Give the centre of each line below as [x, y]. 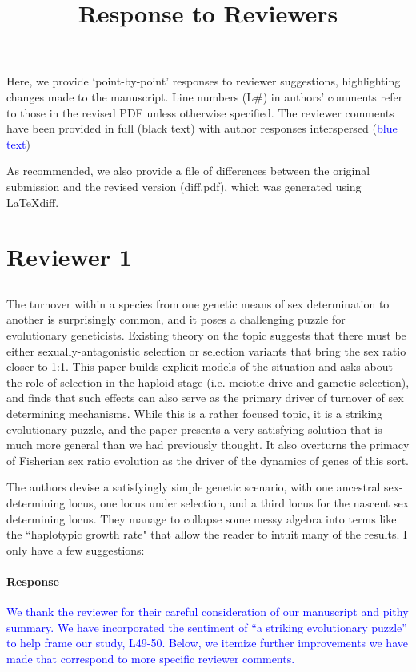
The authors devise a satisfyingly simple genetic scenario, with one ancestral [194, 487]
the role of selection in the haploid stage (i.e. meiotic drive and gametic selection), [208, 382]
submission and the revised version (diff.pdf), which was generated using [184, 186]
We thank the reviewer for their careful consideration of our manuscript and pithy [208, 612]
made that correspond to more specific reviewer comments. [151, 658]
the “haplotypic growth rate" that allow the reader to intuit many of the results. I [207, 534]
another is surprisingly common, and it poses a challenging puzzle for [176, 319]
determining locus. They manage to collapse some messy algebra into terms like [202, 518]
